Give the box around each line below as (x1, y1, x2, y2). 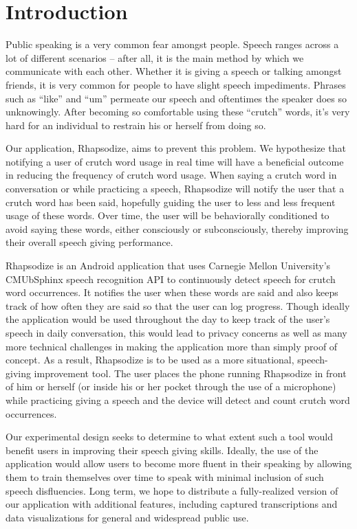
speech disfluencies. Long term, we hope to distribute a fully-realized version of (6, 483, 338, 497)
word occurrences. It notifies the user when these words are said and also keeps (6, 285, 338, 300)
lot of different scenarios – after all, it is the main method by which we (6, 50, 304, 65)
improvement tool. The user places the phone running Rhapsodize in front (34, 365, 347, 380)
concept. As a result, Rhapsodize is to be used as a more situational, (6, 352, 294, 367)
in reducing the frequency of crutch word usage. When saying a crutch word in (6, 168, 337, 182)
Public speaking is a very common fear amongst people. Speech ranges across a (6, 37, 339, 52)
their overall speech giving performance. (6, 235, 173, 249)
